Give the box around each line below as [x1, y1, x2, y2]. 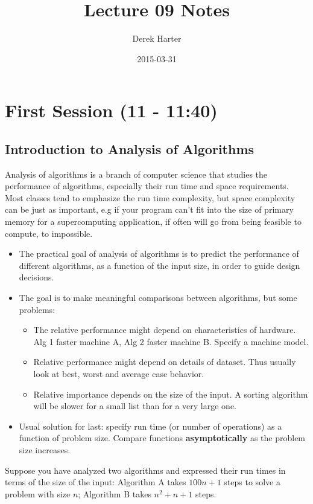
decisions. [19, 271, 54, 283]
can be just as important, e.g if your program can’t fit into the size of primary [5, 203, 294, 216]
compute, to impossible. [5, 227, 93, 239]
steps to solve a [224, 476, 280, 488]
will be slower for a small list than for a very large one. [33, 399, 236, 412]
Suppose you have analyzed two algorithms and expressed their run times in [5, 464, 286, 476]
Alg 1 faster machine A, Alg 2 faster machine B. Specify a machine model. [33, 335, 309, 347]
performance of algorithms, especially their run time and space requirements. [5, 179, 289, 192]
